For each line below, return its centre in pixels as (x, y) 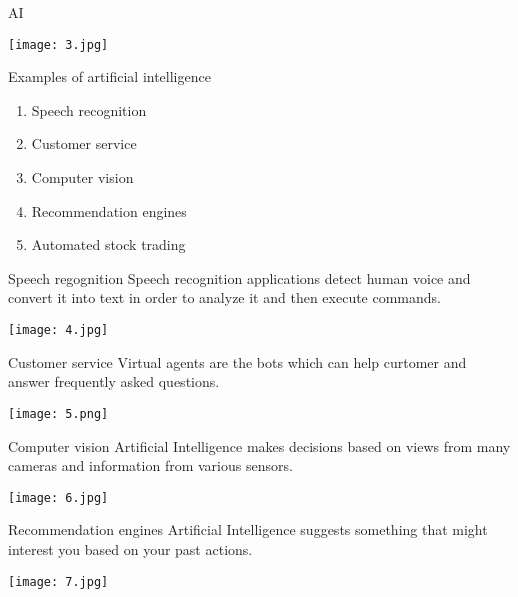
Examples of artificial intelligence (109, 76)
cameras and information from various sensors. (150, 465)
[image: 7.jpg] (58, 581)
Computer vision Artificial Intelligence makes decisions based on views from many (259, 445)
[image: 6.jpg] (58, 497)
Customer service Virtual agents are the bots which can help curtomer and (237, 361)
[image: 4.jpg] (58, 330)
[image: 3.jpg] (58, 44)
